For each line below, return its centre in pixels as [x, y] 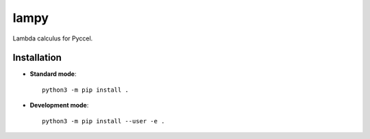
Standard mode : [53, 74]
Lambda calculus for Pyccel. [53, 38]
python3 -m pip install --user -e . [103, 121]
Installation [37, 58]
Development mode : [59, 105]
